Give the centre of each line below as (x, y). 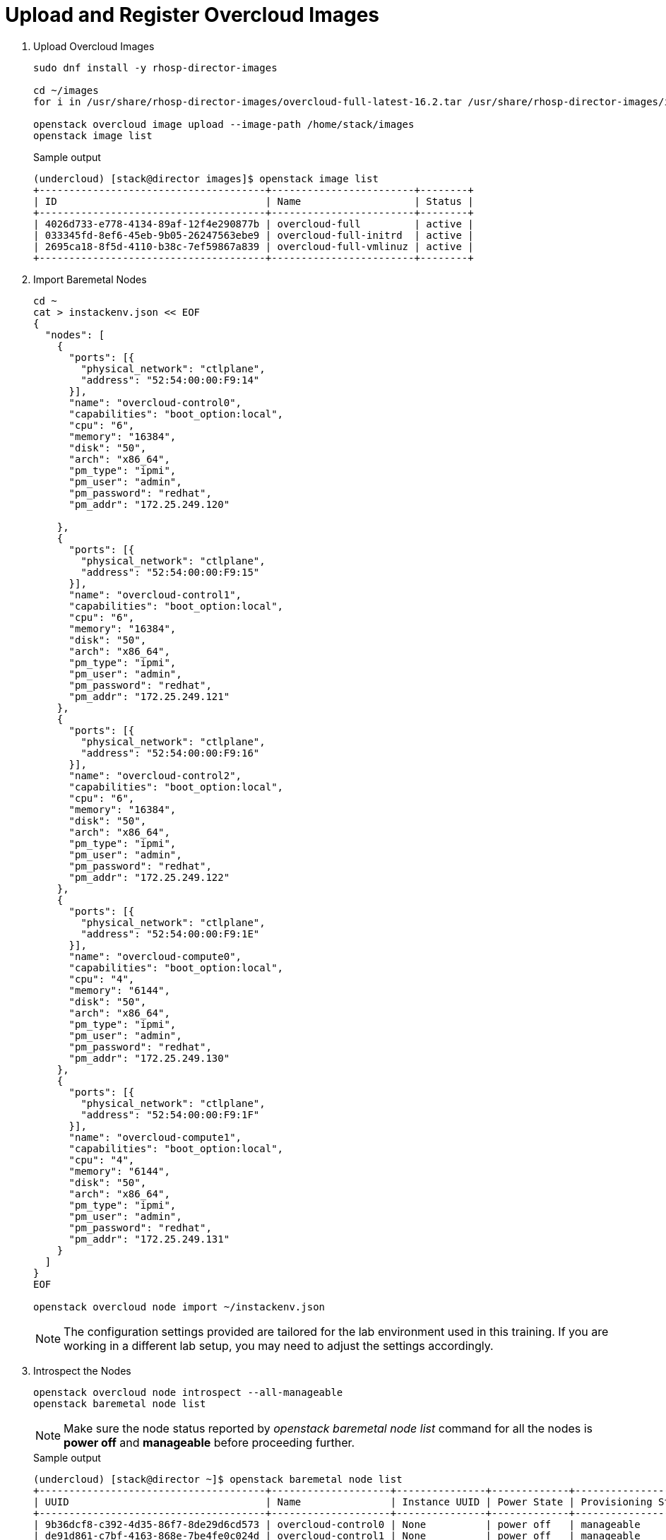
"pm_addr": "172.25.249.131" (149, 1239)
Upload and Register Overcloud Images (192, 15)
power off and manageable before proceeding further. (209, 1442)
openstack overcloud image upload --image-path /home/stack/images (224, 124)
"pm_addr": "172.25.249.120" (149, 504)
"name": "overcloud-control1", (155, 594)
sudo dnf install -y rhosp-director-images (155, 67)
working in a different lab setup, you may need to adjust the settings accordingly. (279, 1345)
